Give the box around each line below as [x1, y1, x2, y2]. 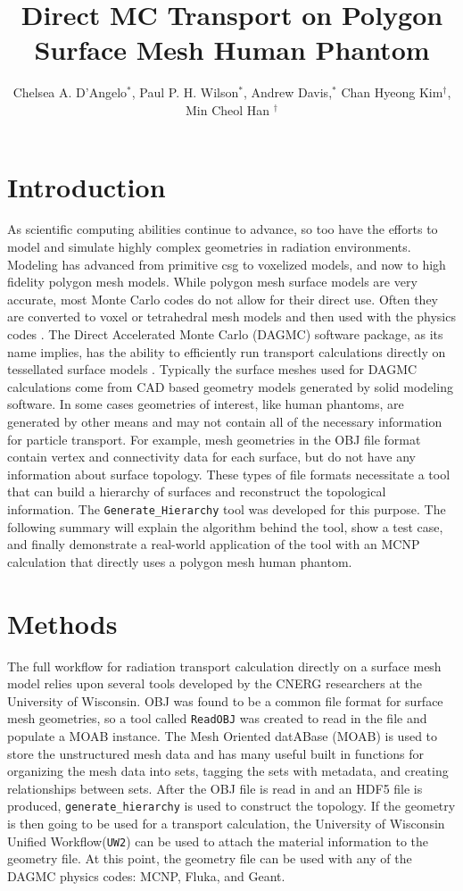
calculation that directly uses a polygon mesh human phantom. [7, 552, 352, 570]
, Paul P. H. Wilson [131, 83, 239, 102]
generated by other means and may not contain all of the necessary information [7, 412, 442, 430]
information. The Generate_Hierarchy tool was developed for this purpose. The [7, 499, 446, 518]
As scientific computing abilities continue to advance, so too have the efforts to [7, 220, 438, 238]
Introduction [7, 168, 166, 204]
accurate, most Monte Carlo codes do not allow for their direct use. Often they [7, 289, 439, 308]
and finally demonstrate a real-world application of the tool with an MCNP [7, 535, 420, 554]
